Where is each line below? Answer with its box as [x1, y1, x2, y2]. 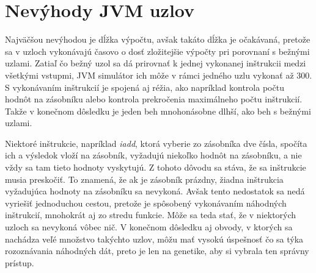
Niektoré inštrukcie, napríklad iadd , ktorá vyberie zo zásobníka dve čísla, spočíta [5, 136, 307, 149]
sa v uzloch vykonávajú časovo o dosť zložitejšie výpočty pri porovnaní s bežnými [5, 44, 310, 57]
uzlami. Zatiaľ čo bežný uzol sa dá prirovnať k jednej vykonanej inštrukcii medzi [5, 57, 306, 69]
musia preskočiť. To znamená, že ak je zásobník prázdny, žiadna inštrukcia [5, 172, 284, 185]
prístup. [5, 256, 34, 269]
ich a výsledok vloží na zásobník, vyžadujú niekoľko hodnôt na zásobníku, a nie [5, 149, 302, 161]
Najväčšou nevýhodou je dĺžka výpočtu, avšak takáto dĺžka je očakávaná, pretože [5, 33, 310, 46]
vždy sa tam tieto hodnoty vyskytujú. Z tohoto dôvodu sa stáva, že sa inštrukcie [5, 161, 306, 174]
